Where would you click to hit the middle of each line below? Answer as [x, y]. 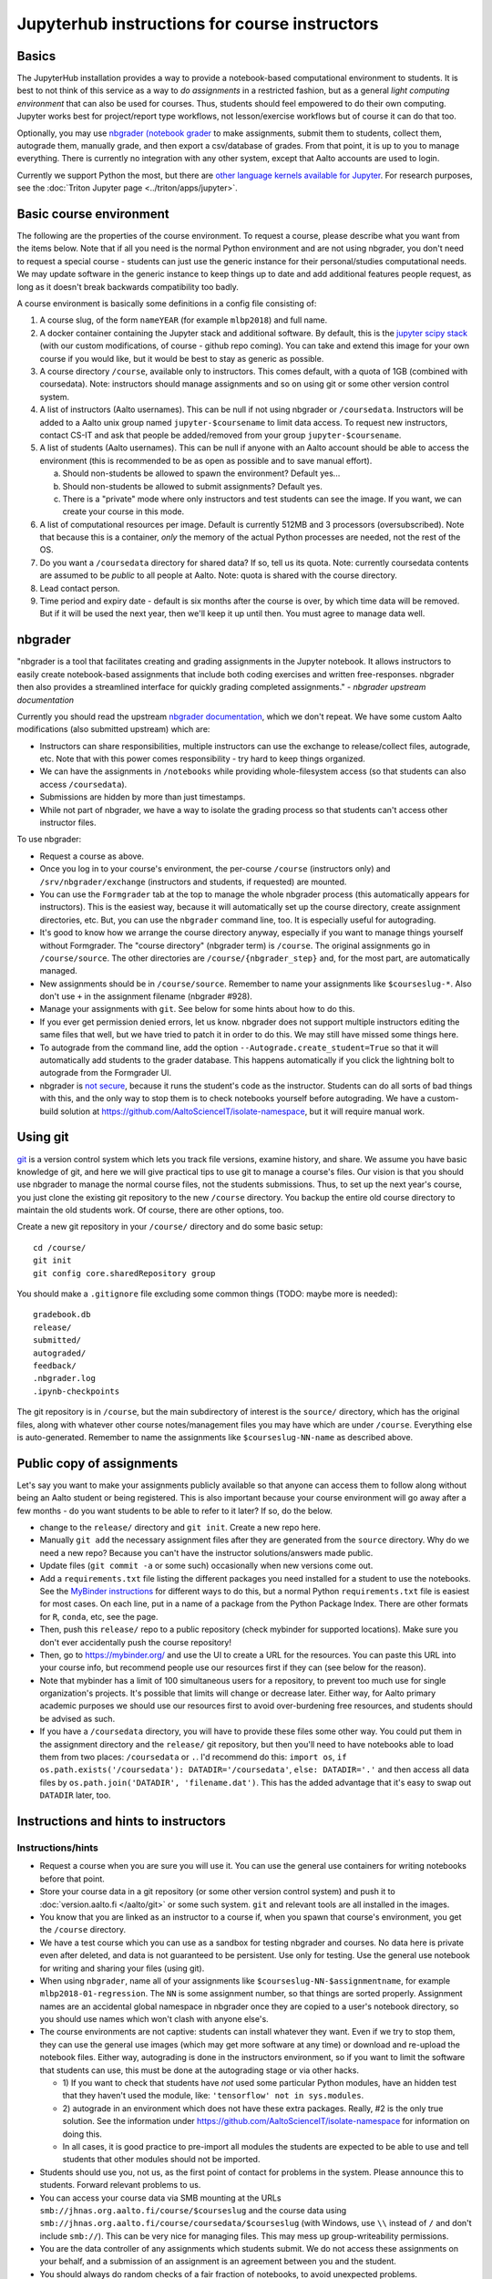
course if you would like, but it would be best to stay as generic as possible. [182, 358]
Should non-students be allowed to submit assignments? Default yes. [192, 486]
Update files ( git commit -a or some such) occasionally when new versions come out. [206, 1566]
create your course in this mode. [123, 511]
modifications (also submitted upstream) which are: [113, 729]
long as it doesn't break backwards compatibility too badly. [128, 286]
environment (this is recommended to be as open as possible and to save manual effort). [206, 460]
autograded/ [60, 1353]
